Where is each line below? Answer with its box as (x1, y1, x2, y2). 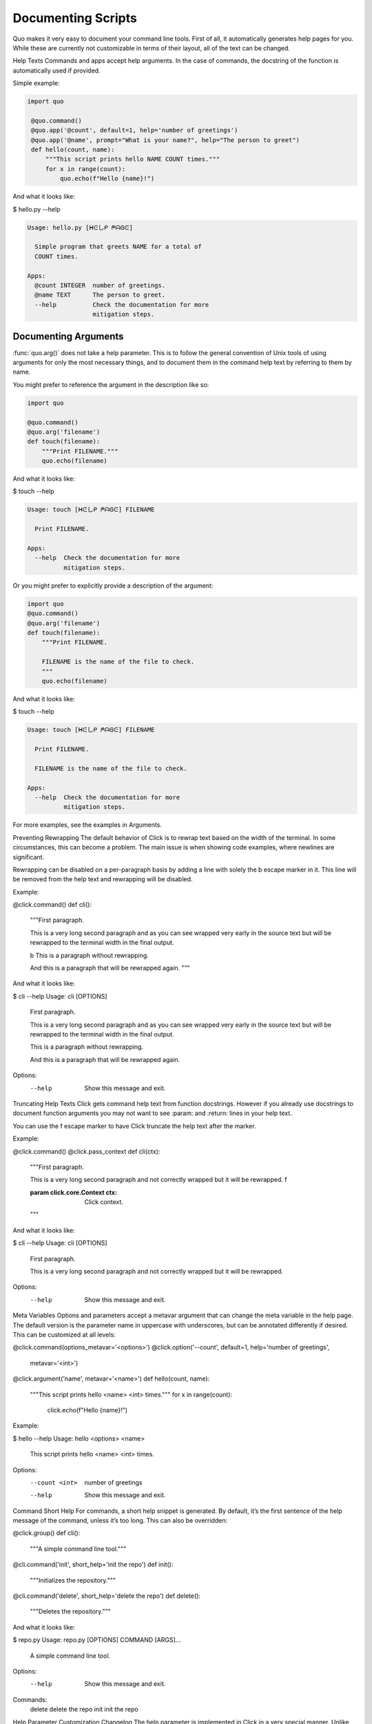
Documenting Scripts (12, 10, 137, 26)
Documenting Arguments (12, 330, 124, 342)
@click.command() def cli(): (12, 901, 92, 909)
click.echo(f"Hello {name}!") (47, 1405, 127, 1414)
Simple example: (12, 79, 60, 88)
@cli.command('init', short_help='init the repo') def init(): (12, 1561, 174, 1569)
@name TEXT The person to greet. (34, 291, 165, 299)
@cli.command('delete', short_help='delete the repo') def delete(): (12, 1592, 201, 1600)
